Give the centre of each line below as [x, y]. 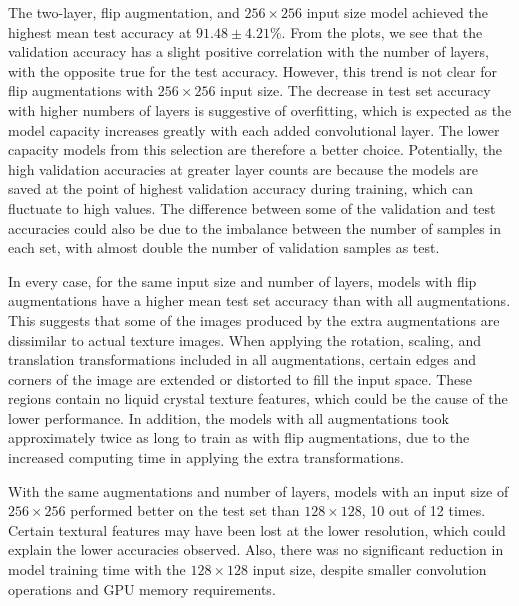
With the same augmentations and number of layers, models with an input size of [258, 490]
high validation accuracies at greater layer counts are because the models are [243, 168]
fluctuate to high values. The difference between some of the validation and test [252, 207]
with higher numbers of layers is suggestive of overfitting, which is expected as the [260, 109]
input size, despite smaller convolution [369, 569]
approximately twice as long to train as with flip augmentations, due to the [239, 437]
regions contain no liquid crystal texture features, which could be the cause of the [258, 398]
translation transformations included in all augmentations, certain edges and [242, 359]
